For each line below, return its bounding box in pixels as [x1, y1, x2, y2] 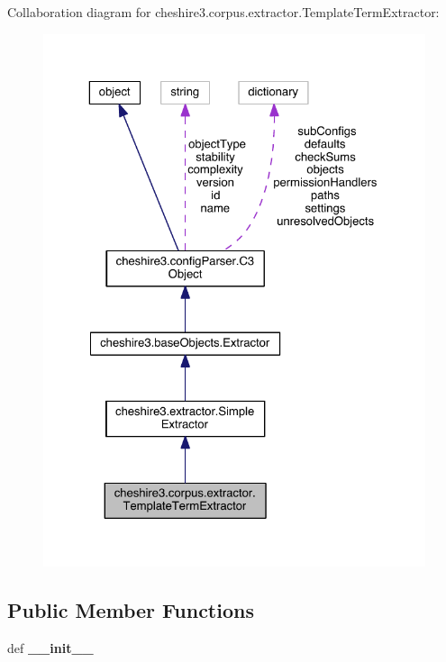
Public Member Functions [7, 596, 254, 624]
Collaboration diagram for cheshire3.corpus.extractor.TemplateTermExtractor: [7, 3, 440, 21]
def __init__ [7, 638, 94, 657]
